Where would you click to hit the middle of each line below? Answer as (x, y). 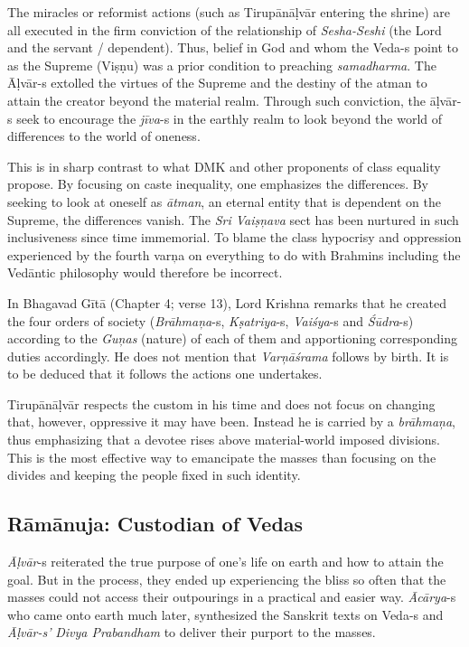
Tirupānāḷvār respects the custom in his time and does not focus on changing (221, 403)
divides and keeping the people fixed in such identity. (154, 475)
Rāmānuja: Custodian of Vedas (155, 524)
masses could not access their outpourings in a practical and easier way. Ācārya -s (232, 597)
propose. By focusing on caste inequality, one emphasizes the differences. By (218, 184)
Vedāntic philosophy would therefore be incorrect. (145, 272)
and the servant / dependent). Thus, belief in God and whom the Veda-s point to (233, 47)
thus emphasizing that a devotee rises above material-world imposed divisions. (224, 440)
